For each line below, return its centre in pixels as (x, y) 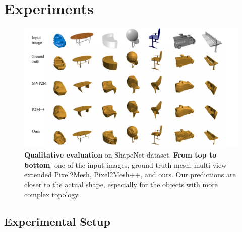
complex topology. (52, 194)
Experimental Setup (57, 221)
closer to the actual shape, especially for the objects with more (121, 184)
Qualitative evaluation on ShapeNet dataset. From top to (120, 155)
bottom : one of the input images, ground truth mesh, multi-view (126, 164)
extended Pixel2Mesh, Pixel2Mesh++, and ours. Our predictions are (130, 174)
